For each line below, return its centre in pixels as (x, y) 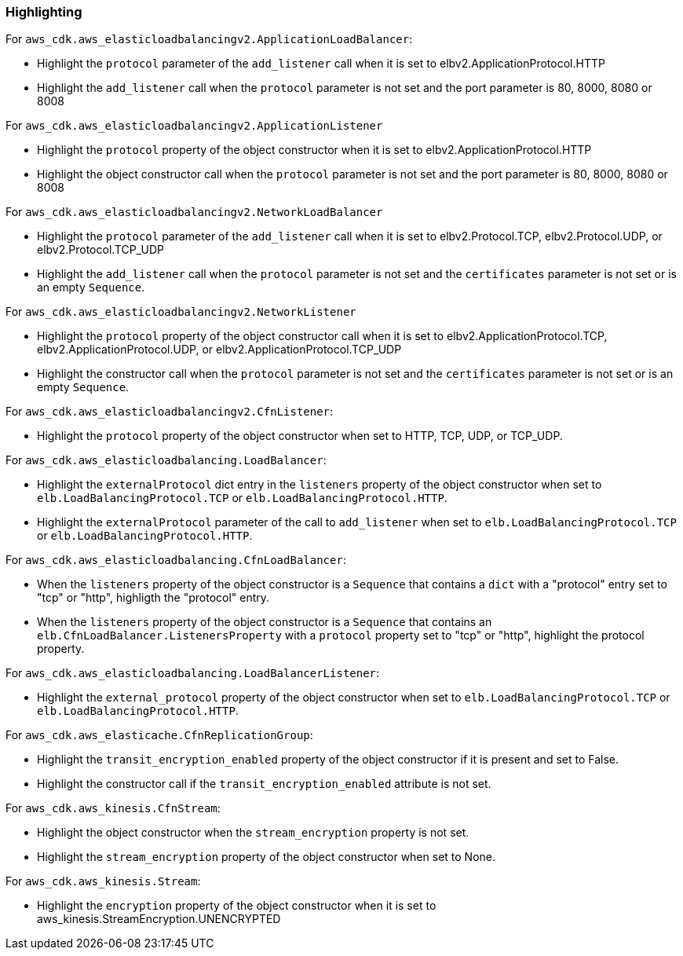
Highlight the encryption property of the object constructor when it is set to (237, 906)
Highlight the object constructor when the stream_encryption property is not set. (253, 833)
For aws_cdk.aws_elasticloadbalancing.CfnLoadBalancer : (176, 560)
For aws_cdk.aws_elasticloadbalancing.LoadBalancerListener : (193, 673)
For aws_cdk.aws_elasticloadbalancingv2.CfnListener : (170, 412)
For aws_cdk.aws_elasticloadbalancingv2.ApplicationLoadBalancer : (209, 39)
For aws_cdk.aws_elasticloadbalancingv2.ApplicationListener (194, 126)
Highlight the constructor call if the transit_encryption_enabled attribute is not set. (264, 784)
